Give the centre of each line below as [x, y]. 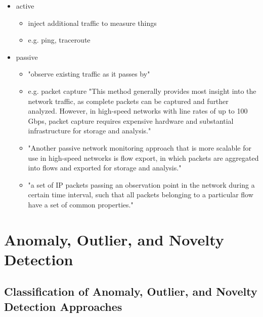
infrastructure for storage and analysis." [90, 131]
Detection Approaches [63, 306]
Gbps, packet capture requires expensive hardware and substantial [131, 120]
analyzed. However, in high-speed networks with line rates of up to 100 [138, 111]
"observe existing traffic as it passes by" [89, 74]
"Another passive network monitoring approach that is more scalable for [140, 147]
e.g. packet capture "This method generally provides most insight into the [142, 91]
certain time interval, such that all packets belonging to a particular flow [141, 195]
